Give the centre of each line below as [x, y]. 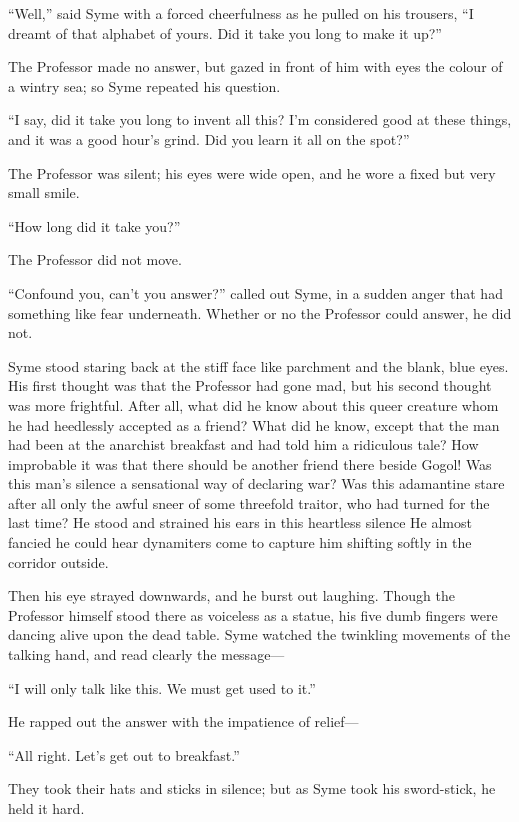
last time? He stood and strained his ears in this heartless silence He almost [240, 522]
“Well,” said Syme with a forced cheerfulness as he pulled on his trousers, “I [241, 13]
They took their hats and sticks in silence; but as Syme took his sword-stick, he [252, 788]
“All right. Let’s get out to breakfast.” [124, 754]
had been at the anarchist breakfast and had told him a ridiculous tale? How [243, 444]
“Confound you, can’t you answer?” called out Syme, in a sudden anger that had [255, 292]
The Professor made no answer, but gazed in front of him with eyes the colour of [255, 66]
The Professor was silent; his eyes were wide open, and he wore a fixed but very [252, 172]
